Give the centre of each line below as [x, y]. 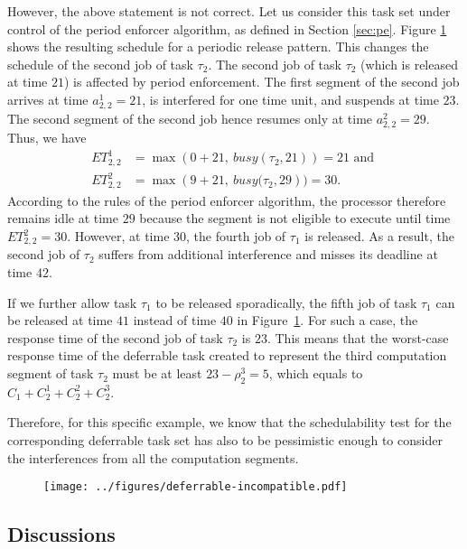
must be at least [157, 373]
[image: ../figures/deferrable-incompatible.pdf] [196, 487]
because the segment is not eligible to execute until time [295, 218]
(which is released [409, 64]
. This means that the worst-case [358, 337]
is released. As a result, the [379, 236]
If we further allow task [72, 302]
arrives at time [48, 99]
